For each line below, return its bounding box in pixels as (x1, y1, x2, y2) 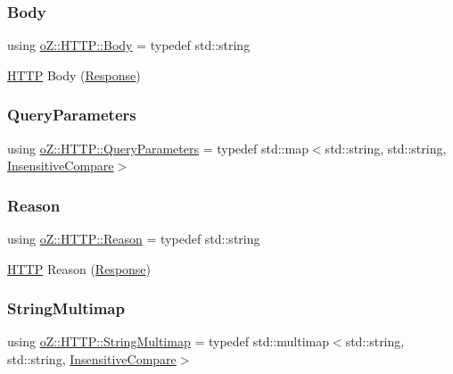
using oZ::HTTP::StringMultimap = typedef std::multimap (7, 332, 329, 351)
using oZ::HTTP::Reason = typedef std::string (7, 229, 260, 248)
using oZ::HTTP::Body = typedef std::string (7, 36, 251, 54)
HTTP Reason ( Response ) (7, 259, 152, 278)
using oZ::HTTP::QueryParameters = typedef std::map (7, 138, 309, 157)
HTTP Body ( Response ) (7, 65, 141, 84)
